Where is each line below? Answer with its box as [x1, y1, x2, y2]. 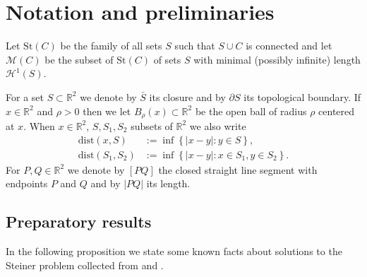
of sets [153, 52, 181, 66]
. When [23, 118, 55, 133]
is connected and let [246, 38, 332, 53]
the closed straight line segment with [158, 162, 318, 177]
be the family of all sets [60, 38, 162, 53]
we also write [189, 118, 246, 133]
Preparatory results [6, 211, 152, 232]
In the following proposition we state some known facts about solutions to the [6, 244, 342, 258]
